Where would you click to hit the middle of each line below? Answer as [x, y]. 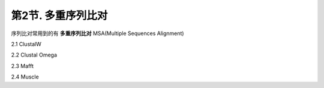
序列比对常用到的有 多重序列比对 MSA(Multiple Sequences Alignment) [97, 33]
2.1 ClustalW [26, 44]
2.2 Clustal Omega [34, 55]
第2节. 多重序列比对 [59, 15]
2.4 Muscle [25, 77]
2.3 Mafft [22, 66]
